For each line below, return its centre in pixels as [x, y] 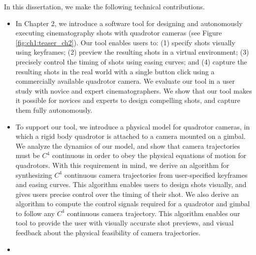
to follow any [35, 213]
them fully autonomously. [54, 110]
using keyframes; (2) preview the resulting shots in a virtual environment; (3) [132, 52]
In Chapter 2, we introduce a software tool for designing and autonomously [129, 23]
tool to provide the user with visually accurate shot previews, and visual [125, 223]
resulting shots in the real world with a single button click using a [115, 71]
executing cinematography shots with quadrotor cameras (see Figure [119, 33]
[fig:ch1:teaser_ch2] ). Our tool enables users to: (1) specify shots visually [125, 42]
